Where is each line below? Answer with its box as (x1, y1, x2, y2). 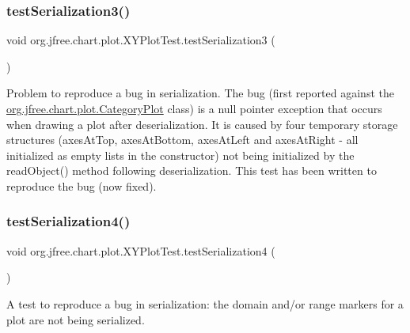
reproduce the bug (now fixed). (6, 177, 157, 194)
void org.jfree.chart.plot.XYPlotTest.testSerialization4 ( (6, 242, 275, 259)
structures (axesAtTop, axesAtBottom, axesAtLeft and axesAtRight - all (6, 131, 359, 148)
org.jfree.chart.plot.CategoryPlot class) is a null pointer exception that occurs (6, 100, 382, 116)
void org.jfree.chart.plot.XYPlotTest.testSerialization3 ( (6, 32, 275, 48)
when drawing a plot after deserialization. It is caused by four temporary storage (6, 115, 398, 132)
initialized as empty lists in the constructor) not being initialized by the (6, 146, 355, 163)
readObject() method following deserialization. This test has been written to (6, 162, 377, 179)
